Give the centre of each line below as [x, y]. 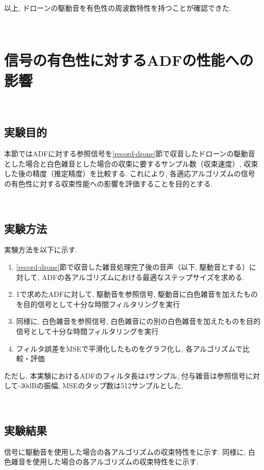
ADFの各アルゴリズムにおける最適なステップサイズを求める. [143, 277]
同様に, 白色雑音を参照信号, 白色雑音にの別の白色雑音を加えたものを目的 [138, 321]
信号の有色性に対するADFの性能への [129, 60]
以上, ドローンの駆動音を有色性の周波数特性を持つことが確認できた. [118, 8]
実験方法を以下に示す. [41, 250]
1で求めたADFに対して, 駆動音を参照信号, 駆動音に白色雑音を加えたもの [137, 294]
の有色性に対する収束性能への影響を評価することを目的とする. [109, 184]
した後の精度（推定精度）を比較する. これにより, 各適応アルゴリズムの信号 [130, 173]
